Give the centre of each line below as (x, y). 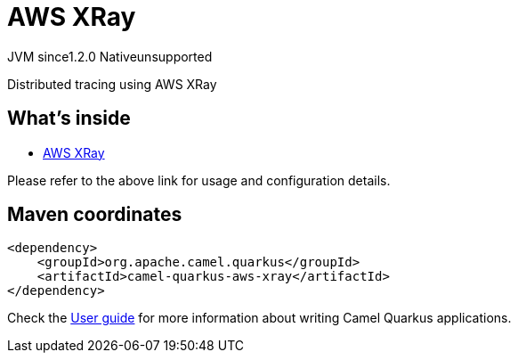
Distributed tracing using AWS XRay (112, 84)
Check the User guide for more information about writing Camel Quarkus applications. (259, 318)
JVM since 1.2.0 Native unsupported (110, 56)
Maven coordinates (95, 215)
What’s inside (69, 119)
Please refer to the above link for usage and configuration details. (199, 180)
